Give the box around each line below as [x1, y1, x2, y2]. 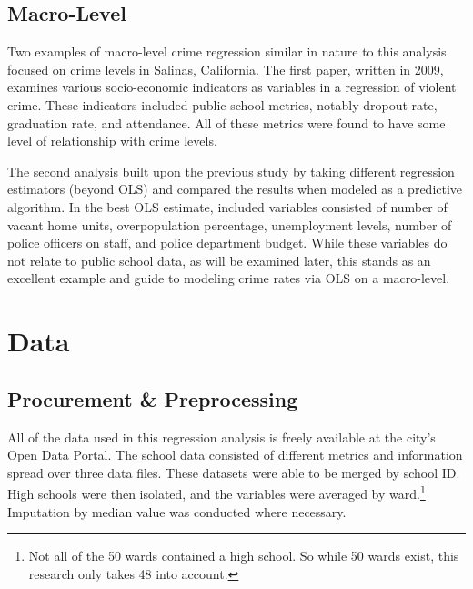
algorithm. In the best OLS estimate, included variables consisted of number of [7, 197, 448, 216]
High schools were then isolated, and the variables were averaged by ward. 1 [7, 482, 426, 503]
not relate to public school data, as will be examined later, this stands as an [7, 250, 431, 269]
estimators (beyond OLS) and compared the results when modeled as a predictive [7, 179, 463, 198]
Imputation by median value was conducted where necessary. [7, 502, 347, 521]
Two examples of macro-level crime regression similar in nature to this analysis [7, 42, 447, 61]
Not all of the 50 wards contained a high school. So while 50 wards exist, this [28, 546, 459, 565]
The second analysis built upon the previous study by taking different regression [7, 161, 455, 180]
